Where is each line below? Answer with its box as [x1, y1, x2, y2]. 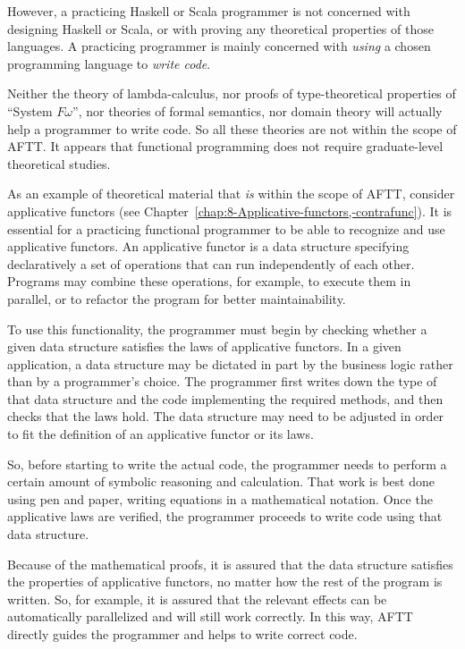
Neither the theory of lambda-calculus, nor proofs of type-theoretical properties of [7, 84, 456, 103]
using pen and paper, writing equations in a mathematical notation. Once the [7, 489, 433, 508]
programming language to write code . [7, 54, 211, 72]
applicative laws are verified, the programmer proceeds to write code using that [7, 507, 443, 526]
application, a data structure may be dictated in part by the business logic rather [7, 354, 453, 373]
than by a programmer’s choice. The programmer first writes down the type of [7, 372, 437, 391]
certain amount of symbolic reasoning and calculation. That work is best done [7, 472, 435, 491]
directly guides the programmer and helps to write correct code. [7, 625, 358, 643]
